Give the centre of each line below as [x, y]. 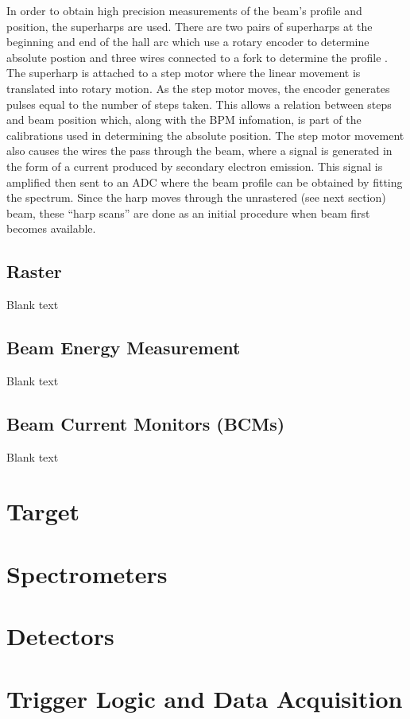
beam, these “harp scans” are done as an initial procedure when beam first [188, 213]
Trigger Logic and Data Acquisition [205, 698]
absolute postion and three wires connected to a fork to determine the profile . [197, 57]
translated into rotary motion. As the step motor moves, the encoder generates [198, 88]
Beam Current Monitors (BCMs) [146, 423]
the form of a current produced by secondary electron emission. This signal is [195, 166]
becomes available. [51, 228]
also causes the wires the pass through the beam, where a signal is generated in [199, 151]
